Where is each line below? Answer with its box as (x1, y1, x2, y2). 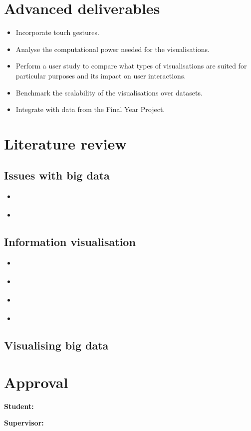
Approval (4, 371, 68, 392)
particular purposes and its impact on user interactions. (15, 70, 186, 80)
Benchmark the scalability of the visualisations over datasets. (15, 87, 203, 97)
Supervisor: (4, 417, 44, 428)
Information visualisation (4, 234, 136, 249)
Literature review (4, 133, 127, 153)
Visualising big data (4, 337, 109, 353)
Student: (4, 400, 34, 411)
